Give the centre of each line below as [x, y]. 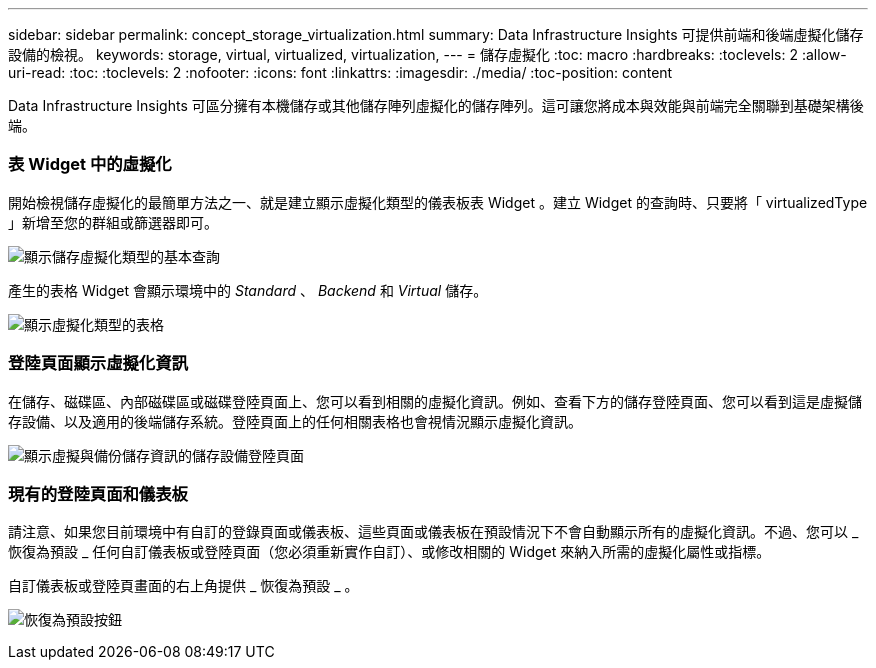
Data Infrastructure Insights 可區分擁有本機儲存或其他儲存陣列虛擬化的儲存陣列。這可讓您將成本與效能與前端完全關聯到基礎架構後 [436, 105]
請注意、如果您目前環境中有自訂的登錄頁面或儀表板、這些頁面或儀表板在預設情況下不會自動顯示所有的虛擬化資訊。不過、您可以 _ [433, 532]
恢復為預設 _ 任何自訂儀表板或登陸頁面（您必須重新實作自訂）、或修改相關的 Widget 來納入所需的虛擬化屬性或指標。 [389, 552]
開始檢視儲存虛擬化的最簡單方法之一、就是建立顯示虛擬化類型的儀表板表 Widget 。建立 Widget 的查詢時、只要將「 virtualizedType [438, 202]
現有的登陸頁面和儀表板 [98, 493]
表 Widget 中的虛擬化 [90, 164]
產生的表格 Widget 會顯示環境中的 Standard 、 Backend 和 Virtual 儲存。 [248, 290]
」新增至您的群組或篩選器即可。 [113, 222]
